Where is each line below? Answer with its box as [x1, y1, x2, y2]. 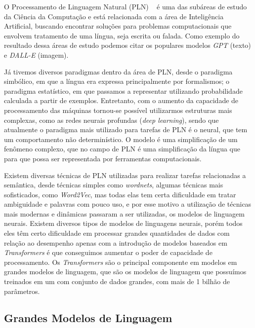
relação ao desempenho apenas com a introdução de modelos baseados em [4, 237, 227, 248]
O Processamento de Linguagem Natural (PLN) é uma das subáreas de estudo [4, 1, 247, 11]
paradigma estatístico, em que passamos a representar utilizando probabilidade [4, 85, 243, 96]
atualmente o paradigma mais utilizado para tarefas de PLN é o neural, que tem [4, 124, 248, 135]
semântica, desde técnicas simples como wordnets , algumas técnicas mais [4, 180, 223, 190]
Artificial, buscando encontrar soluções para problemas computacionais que [4, 21, 232, 31]
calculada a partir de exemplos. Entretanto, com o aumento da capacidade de [4, 95, 239, 106]
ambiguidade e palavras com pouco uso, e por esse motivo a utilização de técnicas [4, 199, 252, 209]
